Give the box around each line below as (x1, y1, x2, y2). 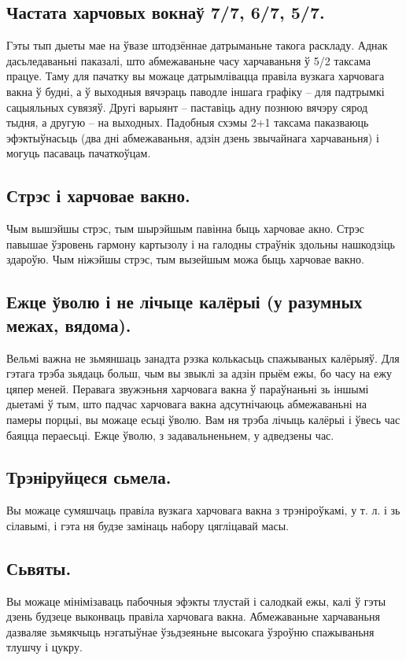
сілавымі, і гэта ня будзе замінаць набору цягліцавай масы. (6, 517, 289, 533)
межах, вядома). (6, 312, 131, 337)
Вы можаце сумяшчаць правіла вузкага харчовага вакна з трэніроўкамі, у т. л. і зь (6, 502, 400, 518)
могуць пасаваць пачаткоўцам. (6, 145, 151, 161)
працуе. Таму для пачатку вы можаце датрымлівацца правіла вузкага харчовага (6, 68, 385, 84)
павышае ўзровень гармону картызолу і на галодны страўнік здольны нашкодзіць (6, 235, 395, 252)
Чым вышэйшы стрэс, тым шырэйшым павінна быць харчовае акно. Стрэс (6, 220, 365, 237)
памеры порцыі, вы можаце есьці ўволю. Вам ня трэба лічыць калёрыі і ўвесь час (6, 411, 400, 427)
